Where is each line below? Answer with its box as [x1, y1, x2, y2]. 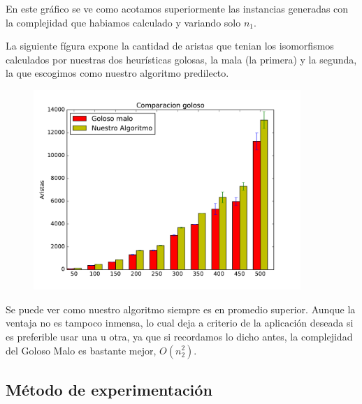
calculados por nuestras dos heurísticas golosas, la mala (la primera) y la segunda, [6, 52, 357, 66]
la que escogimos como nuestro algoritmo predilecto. [6, 66, 229, 80]
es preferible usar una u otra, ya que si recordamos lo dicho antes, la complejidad [6, 329, 353, 343]
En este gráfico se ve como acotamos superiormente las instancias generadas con [6, 1, 349, 15]
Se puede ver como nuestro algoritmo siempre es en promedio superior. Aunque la [6, 301, 356, 316]
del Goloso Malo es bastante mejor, [6, 343, 157, 357]
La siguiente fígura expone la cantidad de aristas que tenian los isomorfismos [6, 38, 334, 53]
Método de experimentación [6, 378, 212, 400]
